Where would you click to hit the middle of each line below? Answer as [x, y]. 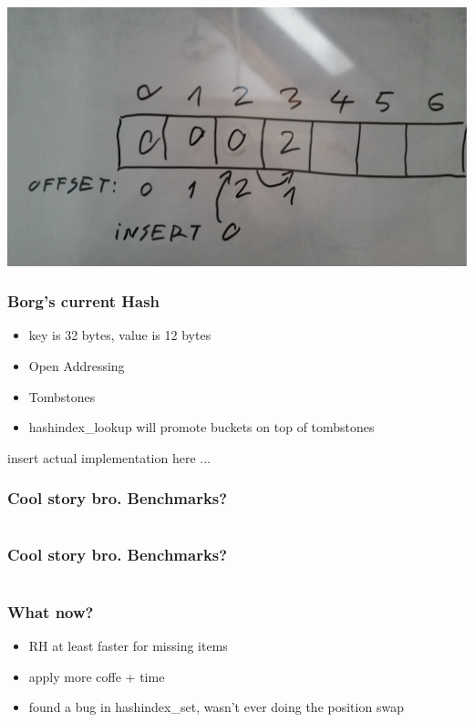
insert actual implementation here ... [109, 457]
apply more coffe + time [97, 676]
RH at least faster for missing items [128, 645]
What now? [51, 611]
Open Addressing [77, 365]
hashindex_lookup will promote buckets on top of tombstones [201, 427]
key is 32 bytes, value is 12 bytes [120, 335]
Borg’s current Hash [84, 301]
